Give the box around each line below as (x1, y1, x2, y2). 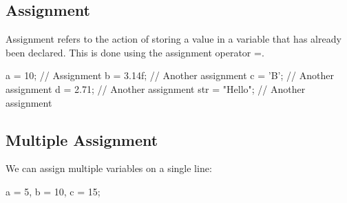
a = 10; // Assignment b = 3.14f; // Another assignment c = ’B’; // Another (6, 68, 334, 83)
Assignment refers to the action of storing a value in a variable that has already (6, 32, 341, 46)
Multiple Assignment (6, 129, 158, 150)
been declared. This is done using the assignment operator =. (6, 45, 264, 59)
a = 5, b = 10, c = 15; (6, 184, 101, 198)
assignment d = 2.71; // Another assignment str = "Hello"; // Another (6, 81, 306, 96)
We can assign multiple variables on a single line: (6, 161, 212, 175)
